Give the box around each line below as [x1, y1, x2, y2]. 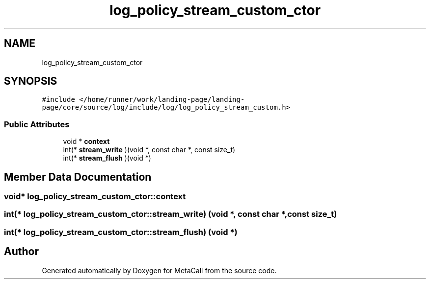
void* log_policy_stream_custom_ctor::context [4, 191, 186, 202]
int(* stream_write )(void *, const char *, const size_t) [63, 145, 236, 154]
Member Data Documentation [4, 170, 152, 183]
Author [4, 245, 39, 258]
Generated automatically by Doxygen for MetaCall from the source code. [42, 266, 277, 275]
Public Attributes [4, 119, 70, 129]
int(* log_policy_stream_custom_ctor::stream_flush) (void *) [4, 227, 238, 237]
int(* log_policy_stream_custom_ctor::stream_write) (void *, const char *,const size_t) [4, 209, 337, 219]
